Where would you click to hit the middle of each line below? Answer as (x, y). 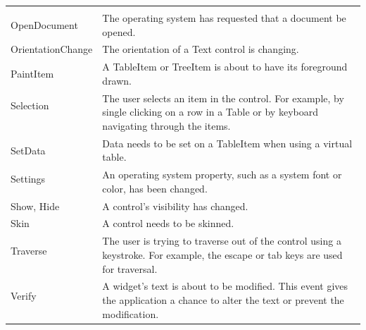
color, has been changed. (155, 188)
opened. (119, 31)
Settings (28, 179)
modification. (131, 313)
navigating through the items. (166, 125)
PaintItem (32, 74)
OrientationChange (52, 49)
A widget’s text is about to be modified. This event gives (225, 286)
